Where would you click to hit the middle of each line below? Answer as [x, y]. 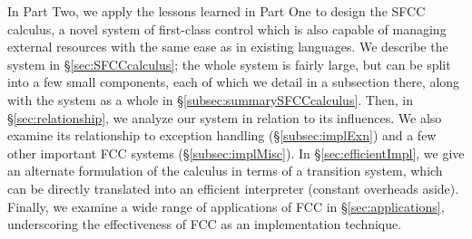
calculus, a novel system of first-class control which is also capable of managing [227, 29]
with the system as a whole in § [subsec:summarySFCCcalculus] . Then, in [210, 99]
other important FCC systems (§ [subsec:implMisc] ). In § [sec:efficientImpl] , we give [236, 153]
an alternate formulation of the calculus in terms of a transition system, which [225, 171]
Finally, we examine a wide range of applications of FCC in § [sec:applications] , [226, 206]
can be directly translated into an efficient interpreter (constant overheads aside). [233, 188]
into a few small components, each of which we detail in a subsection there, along [234, 82]
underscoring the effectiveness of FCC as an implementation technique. [205, 224]
